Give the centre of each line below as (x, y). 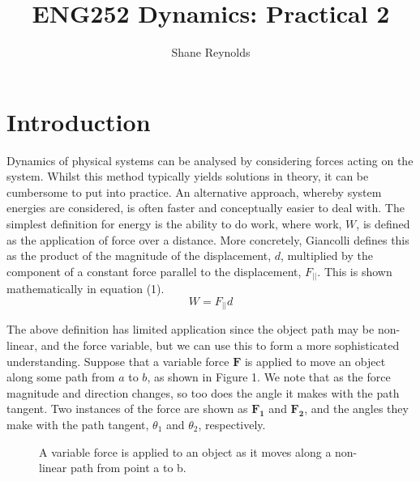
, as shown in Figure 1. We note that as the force (269, 377)
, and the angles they (356, 409)
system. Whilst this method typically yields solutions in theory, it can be (188, 176)
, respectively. (232, 424)
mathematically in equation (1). (86, 289)
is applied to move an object (315, 361)
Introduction (79, 121)
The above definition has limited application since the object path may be (191, 329)
